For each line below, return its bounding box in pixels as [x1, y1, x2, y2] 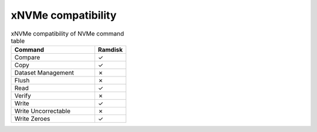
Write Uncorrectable [14, 107, 70, 115]
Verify [14, 91, 32, 99]
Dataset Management [14, 68, 75, 77]
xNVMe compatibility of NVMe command [11, 29, 124, 37]
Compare [14, 53, 41, 61]
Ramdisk [97, 46, 123, 54]
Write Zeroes [14, 114, 50, 123]
